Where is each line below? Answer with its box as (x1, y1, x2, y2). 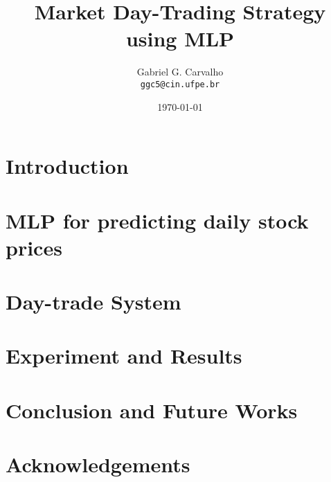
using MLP (125, 24, 235, 53)
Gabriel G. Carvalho (136, 64, 224, 79)
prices (6, 233, 62, 261)
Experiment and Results (6, 341, 242, 370)
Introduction (6, 152, 129, 180)
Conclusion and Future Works (6, 395, 298, 424)
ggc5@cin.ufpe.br (140, 79, 220, 89)
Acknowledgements (6, 450, 190, 479)
